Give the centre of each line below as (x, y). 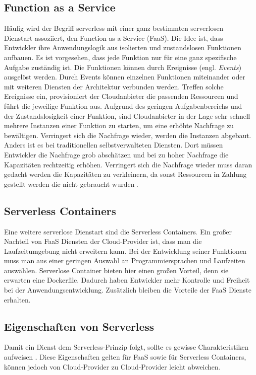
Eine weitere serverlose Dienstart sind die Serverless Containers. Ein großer (118, 231)
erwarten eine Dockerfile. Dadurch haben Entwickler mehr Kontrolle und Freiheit (127, 280)
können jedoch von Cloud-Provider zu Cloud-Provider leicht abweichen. (112, 366)
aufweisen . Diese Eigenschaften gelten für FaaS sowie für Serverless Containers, (125, 357)
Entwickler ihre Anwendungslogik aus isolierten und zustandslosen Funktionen (123, 47)
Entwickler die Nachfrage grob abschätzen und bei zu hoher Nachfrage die (116, 154)
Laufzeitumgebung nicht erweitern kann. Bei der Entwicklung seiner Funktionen (125, 251)
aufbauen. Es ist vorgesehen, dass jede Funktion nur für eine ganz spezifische (120, 57)
